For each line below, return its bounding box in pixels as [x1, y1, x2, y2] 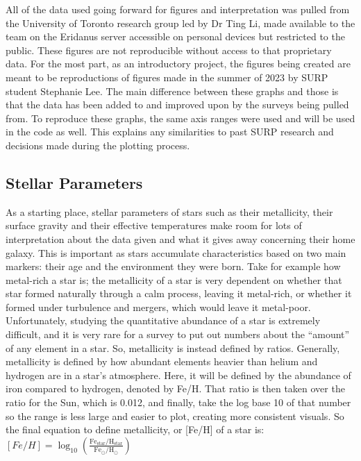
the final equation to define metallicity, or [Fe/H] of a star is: [6, 422, 265, 437]
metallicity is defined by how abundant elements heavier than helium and [6, 354, 318, 369]
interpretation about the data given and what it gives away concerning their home [6, 231, 355, 246]
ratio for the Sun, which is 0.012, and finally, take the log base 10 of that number [6, 395, 351, 410]
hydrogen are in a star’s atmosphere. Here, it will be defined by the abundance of [6, 367, 351, 382]
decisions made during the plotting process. [6, 137, 190, 152]
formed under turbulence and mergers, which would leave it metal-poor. [6, 299, 311, 314]
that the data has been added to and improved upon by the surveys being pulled [6, 97, 349, 112]
